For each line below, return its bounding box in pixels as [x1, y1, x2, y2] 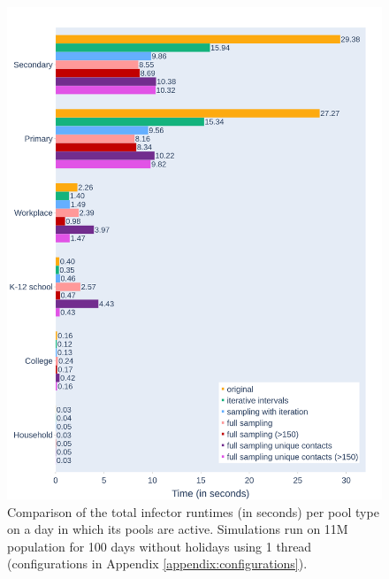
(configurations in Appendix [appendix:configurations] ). [7, 554, 308, 573]
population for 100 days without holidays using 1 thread [7, 537, 312, 555]
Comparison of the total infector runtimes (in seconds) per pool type [7, 502, 379, 521]
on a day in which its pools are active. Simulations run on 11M [7, 520, 348, 538]
